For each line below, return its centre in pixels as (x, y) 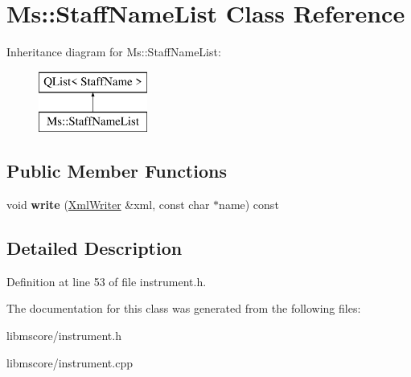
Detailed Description (95, 248)
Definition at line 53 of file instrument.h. (107, 281)
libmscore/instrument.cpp (70, 362)
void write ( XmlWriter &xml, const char (108, 205)
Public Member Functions (117, 171)
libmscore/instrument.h (64, 336)
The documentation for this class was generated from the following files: (184, 308)
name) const (249, 205)
